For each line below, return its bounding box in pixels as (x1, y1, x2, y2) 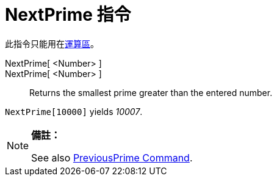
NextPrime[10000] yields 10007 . (5, 106, 143, 117)
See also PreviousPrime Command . (31, 151, 193, 164)
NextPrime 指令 (5, 4, 131, 25)
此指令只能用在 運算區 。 (5, 38, 99, 49)
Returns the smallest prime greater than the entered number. (29, 87, 273, 98)
